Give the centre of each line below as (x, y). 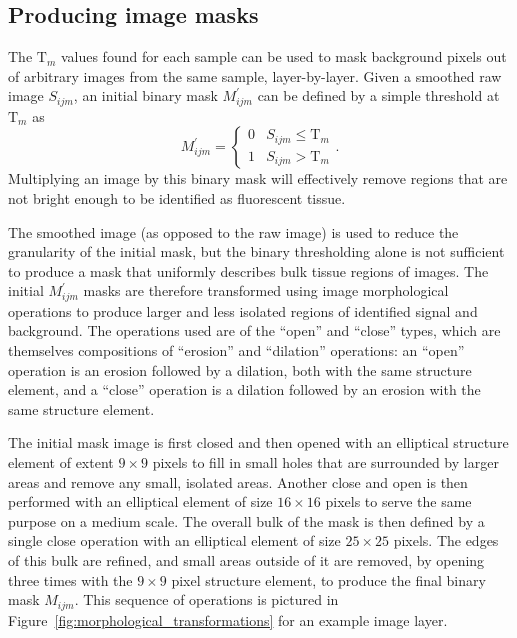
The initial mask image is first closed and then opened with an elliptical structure (258, 442)
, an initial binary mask (145, 95)
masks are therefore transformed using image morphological (266, 290)
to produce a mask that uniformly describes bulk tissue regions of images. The (248, 270)
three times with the (70, 579)
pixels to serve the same (398, 501)
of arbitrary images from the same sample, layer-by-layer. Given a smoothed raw (255, 75)
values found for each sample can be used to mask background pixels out (283, 56)
